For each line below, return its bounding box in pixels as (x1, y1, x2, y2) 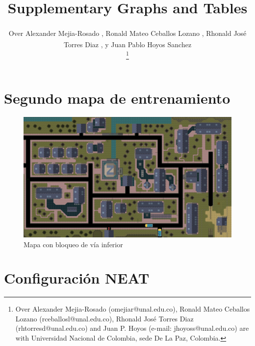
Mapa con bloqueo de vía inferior (24, 239, 123, 249)
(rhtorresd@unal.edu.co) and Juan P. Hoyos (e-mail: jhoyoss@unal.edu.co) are (15, 323, 249, 333)
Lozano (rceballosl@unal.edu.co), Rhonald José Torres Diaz (15, 313, 194, 323)
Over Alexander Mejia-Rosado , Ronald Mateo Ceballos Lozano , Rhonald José (8, 28, 247, 38)
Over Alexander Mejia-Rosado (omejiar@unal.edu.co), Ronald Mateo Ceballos (15, 304, 250, 314)
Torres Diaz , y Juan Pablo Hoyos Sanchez (63, 39, 192, 50)
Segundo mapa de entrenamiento (4, 87, 230, 108)
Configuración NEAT (4, 268, 150, 288)
